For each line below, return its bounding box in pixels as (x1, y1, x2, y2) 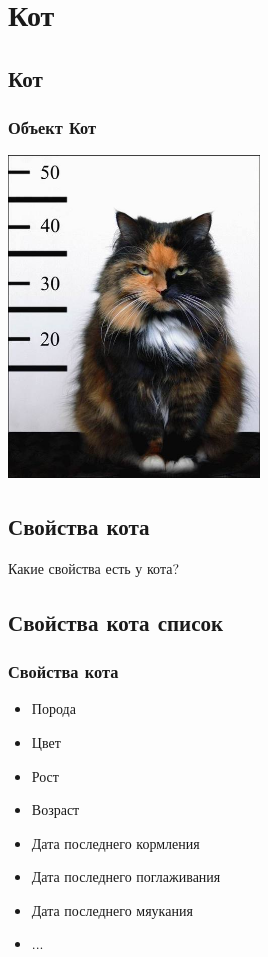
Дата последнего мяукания (31, 899, 193, 920)
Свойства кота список (8, 606, 224, 637)
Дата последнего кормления (31, 832, 200, 853)
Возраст (31, 799, 80, 820)
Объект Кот (8, 115, 97, 140)
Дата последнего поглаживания (31, 866, 221, 887)
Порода (31, 698, 76, 719)
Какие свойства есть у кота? (8, 557, 180, 578)
